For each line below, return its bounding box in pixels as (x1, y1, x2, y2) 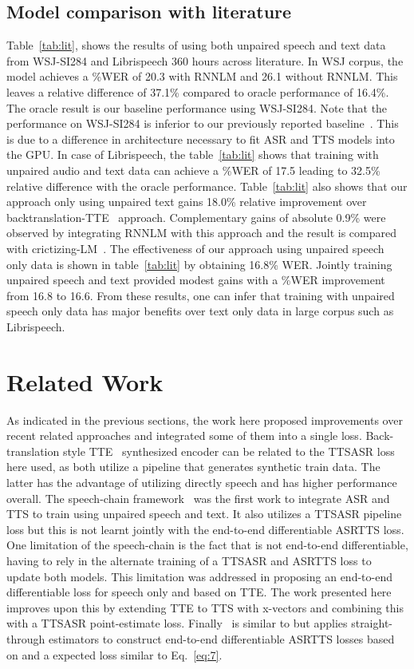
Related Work (6, 365, 164, 398)
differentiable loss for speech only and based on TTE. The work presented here (6, 584, 392, 600)
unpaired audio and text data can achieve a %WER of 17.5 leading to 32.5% (6, 161, 380, 178)
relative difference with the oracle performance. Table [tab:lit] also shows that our (6, 177, 408, 194)
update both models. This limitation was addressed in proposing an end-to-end (6, 568, 392, 584)
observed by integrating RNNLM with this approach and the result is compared (6, 224, 396, 241)
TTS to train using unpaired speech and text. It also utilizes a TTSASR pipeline (6, 505, 402, 522)
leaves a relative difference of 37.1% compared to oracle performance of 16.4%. (6, 83, 389, 100)
